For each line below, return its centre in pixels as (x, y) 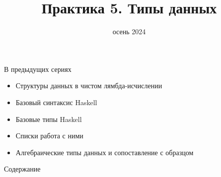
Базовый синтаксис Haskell (56, 102)
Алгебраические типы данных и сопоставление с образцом (105, 152)
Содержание (22, 169)
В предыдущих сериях (38, 69)
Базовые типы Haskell (49, 119)
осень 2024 (129, 31)
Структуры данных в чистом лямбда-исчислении (89, 86)
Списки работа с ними (49, 136)
